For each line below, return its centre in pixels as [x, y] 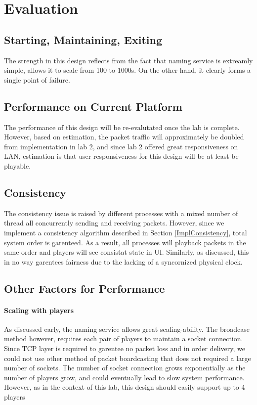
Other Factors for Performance [85, 288]
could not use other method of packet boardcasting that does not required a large [128, 358]
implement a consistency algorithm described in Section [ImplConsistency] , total [126, 232]
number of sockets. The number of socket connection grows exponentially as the [125, 368]
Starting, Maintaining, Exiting [83, 39]
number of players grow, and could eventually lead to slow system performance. [124, 377]
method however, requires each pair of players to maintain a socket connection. [124, 338]
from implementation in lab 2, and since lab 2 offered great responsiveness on [121, 146]
